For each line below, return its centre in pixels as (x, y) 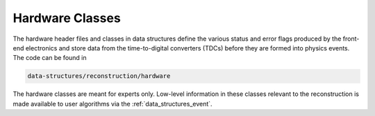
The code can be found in (50, 58)
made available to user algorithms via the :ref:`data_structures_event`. (112, 104)
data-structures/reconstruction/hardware (99, 76)
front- (351, 39)
